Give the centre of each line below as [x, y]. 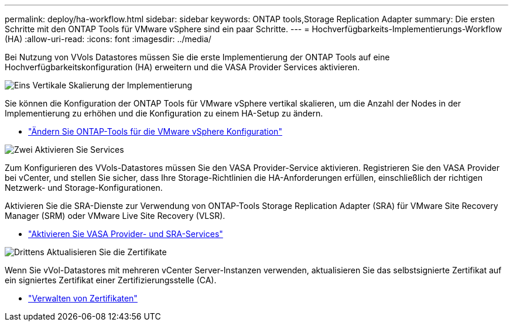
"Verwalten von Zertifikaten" [83, 298]
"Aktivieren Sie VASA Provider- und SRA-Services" [126, 234]
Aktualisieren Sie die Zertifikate [107, 252]
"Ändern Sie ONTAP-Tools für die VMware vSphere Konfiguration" [155, 131]
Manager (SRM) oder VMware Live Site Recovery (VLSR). [115, 216]
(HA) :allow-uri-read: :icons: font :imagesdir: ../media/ [108, 39]
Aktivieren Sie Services [79, 150]
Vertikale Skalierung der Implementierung [112, 85]
